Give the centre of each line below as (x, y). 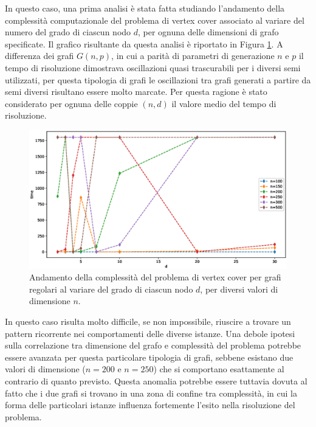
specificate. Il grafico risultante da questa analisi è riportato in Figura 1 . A (144, 43)
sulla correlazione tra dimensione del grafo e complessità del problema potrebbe (153, 345)
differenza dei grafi (39, 56)
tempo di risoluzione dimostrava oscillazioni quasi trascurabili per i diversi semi (153, 67)
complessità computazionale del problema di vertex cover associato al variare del (155, 20)
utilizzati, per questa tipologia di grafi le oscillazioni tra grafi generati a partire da (158, 79)
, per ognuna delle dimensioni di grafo (208, 32)
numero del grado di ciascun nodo (68, 32)
